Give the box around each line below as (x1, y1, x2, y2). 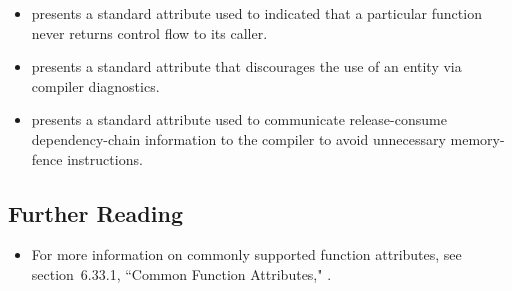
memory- (450, 128, 505, 149)
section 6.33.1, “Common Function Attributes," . (31, 263, 332, 284)
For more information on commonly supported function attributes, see (31, 244, 462, 265)
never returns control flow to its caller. (31, 22, 268, 43)
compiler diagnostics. (31, 75, 160, 96)
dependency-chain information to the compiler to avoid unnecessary (31, 128, 446, 149)
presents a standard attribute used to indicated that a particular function (31, 3, 482, 23)
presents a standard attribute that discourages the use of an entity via (31, 56, 462, 77)
